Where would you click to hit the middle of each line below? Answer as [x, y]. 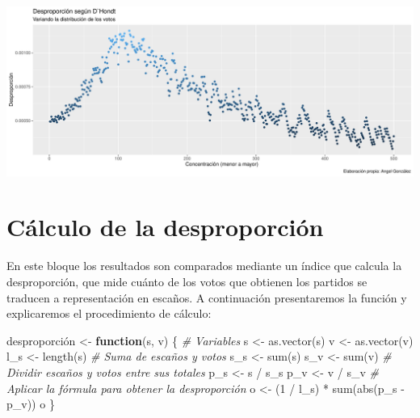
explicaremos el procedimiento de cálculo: [109, 313]
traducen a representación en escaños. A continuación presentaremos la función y [207, 297]
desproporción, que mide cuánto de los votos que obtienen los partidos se [187, 281]
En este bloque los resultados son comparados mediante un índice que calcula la [204, 266]
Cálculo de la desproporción [165, 227]
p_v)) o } [31, 404]
